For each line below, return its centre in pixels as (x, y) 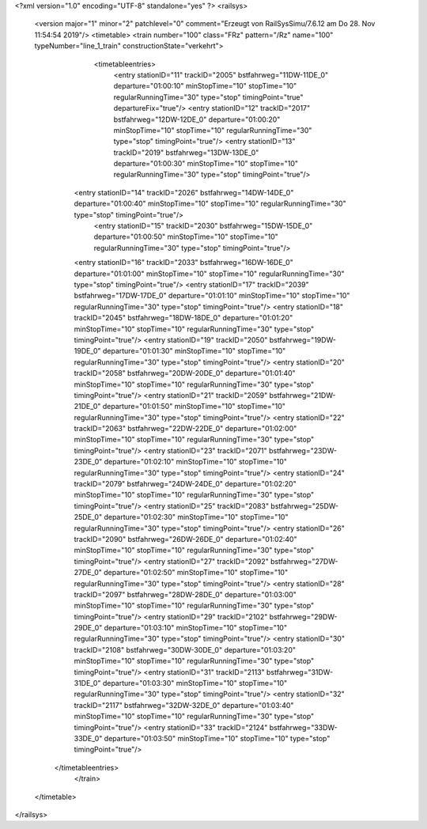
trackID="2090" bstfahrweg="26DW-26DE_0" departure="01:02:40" (185, 539)
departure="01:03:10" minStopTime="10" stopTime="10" (196, 628)
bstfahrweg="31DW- (300, 672)
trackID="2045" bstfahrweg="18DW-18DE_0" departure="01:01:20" (183, 318)
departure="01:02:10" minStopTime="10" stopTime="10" (196, 462)
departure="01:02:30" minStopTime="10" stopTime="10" (196, 517)
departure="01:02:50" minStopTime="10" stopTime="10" (196, 573)
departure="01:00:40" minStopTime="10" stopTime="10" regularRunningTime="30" (210, 204)
